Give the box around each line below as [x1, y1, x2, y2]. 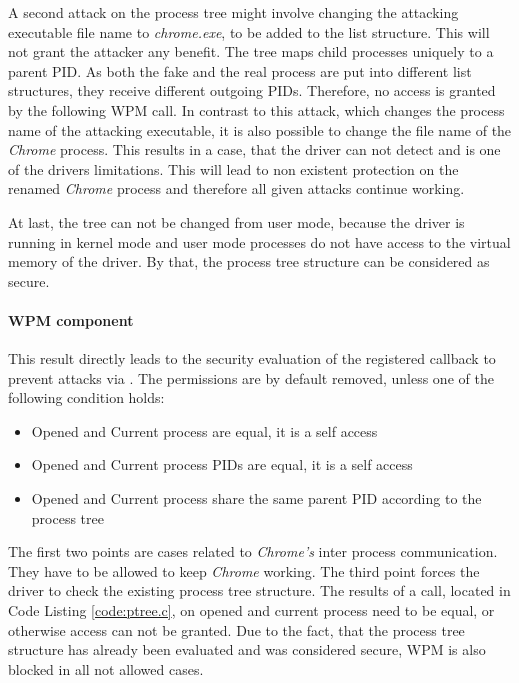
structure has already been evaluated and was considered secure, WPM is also [8, 639, 486, 660]
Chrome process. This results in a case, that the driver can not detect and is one [8, 139, 501, 160]
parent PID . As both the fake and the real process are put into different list [8, 60, 472, 81]
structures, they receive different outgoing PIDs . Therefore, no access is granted [8, 80, 496, 101]
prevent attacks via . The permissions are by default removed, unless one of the [8, 367, 494, 388]
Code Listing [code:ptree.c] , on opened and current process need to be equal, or [8, 600, 495, 621]
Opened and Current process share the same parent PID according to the [31, 488, 482, 509]
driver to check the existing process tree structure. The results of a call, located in [8, 580, 511, 601]
